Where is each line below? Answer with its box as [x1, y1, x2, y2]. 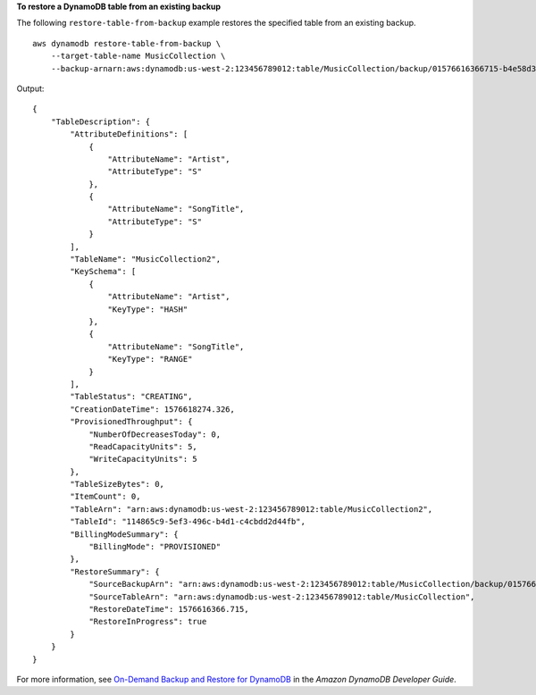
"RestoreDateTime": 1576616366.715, [88, 604, 249, 614]
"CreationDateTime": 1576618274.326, [70, 404, 236, 414]
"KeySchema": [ [70, 266, 137, 277]
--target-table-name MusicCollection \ [50, 51, 226, 62]
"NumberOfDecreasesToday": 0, [88, 429, 222, 440]
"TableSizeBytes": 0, [70, 479, 165, 490]
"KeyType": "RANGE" [107, 354, 193, 364]
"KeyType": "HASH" [107, 304, 188, 314]
